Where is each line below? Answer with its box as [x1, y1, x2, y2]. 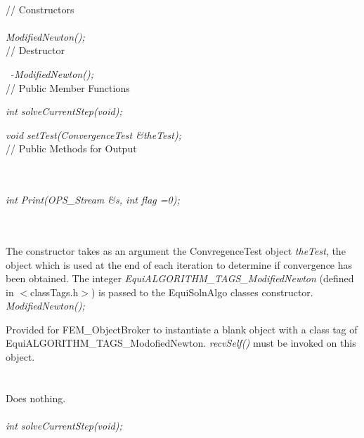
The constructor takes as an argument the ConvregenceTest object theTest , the [6, 243, 346, 258]
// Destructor [6, 43, 65, 58]
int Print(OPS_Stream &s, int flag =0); [6, 192, 180, 207]
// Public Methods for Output [6, 141, 137, 156]
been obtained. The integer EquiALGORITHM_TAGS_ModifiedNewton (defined [6, 271, 354, 286]
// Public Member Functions [6, 80, 130, 95]
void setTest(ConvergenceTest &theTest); [6, 127, 181, 142]
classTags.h [30, 284, 79, 299]
